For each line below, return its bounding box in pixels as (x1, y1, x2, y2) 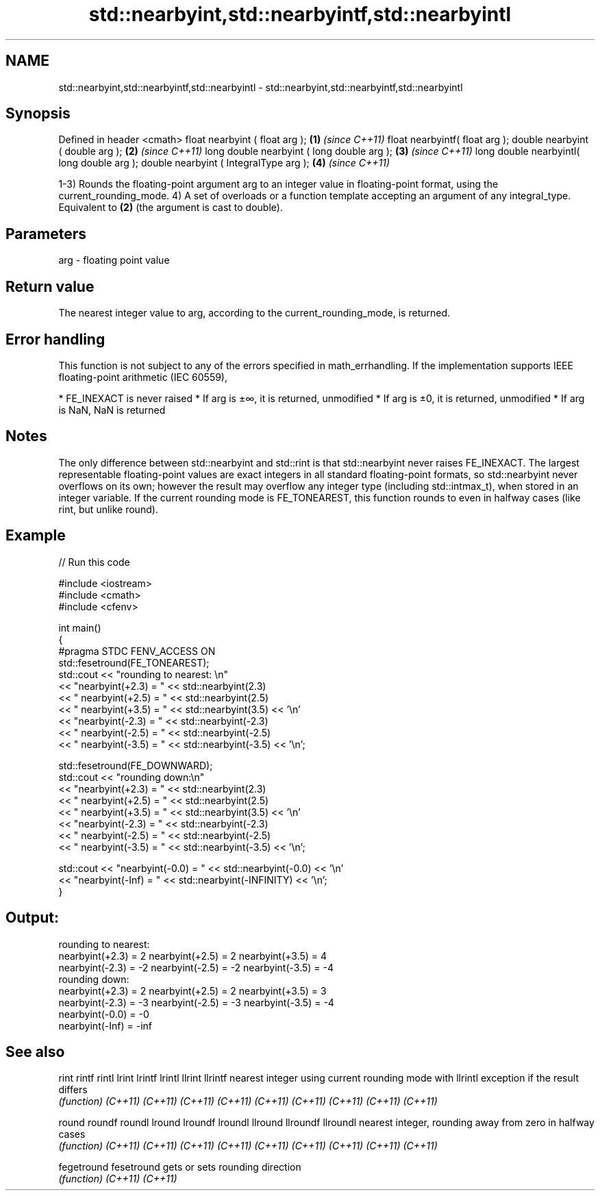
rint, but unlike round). (58, 503, 158, 515)
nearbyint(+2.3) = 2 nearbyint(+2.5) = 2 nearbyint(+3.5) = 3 (58, 984, 327, 997)
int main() (58, 621, 101, 634)
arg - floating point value (58, 254, 170, 266)
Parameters (5, 225, 86, 242)
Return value (5, 277, 95, 295)
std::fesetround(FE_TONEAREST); (58, 656, 210, 669)
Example (5, 527, 66, 545)
